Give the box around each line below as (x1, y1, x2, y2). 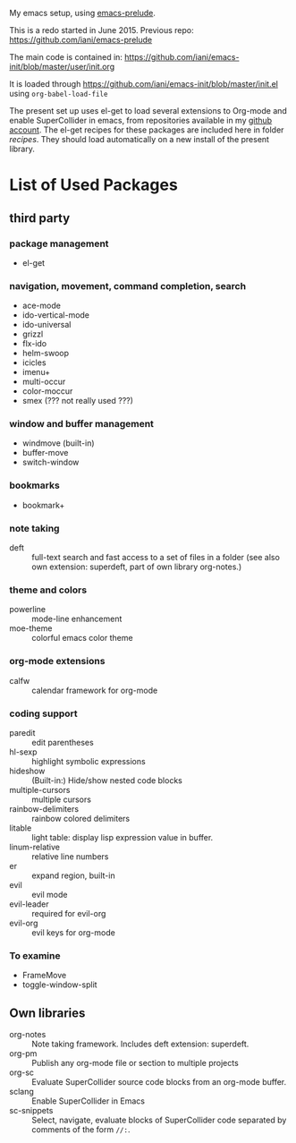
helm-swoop (21, 348, 70, 359)
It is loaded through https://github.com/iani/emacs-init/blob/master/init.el (9, 79, 279, 89)
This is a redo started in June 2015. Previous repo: (9, 25, 194, 35)
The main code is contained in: (9, 52, 123, 62)
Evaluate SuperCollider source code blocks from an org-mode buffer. (31, 1077, 287, 1088)
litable (9, 823, 32, 833)
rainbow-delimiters (9, 803, 79, 814)
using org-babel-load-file (9, 89, 108, 98)
